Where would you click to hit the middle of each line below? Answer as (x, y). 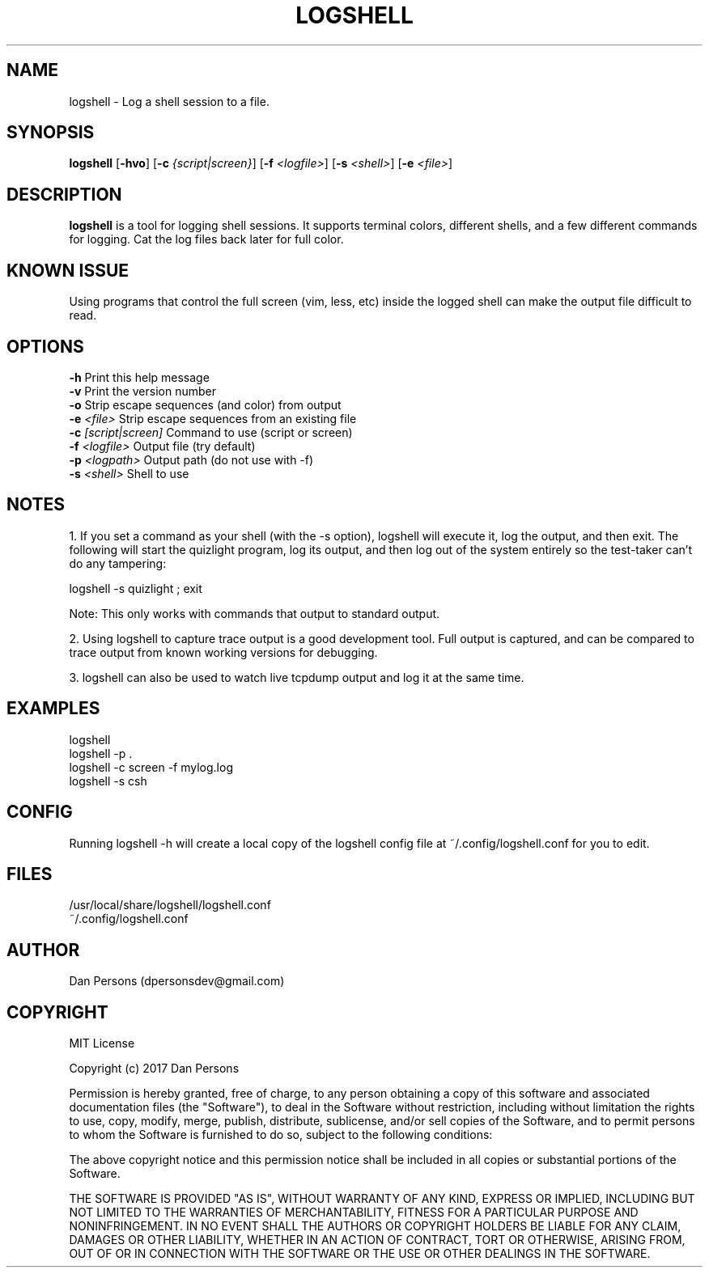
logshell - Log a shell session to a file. (169, 101)
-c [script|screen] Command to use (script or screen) (211, 432)
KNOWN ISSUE (68, 270)
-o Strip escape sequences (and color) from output (205, 404)
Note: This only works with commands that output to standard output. (255, 613)
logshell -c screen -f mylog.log (151, 767)
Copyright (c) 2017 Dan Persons (154, 1069)
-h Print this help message (139, 377)
